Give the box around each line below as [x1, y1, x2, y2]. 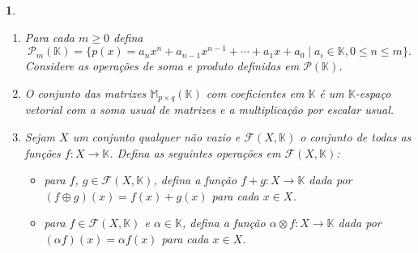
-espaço [355, 84, 391, 101]
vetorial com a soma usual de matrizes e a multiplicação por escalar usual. [24, 101, 395, 118]
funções [24, 144, 61, 161]
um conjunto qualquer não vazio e [72, 128, 241, 145]
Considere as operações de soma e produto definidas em [24, 57, 300, 74]
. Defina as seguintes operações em [109, 144, 281, 161]
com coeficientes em [206, 84, 305, 101]
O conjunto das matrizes [24, 84, 147, 101]
